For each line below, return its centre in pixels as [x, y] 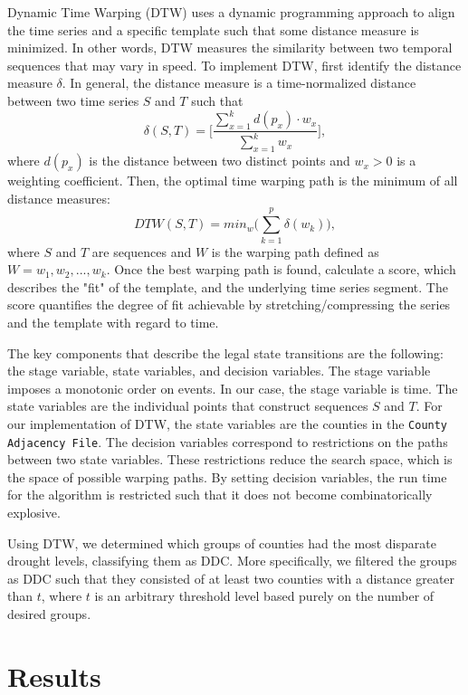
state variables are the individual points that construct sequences [188, 406]
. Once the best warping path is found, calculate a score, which [281, 269]
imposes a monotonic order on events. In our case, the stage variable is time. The [233, 388]
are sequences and [142, 251]
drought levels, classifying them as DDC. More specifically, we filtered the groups [232, 561]
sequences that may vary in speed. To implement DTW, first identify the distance [234, 65]
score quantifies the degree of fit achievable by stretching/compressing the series [229, 305]
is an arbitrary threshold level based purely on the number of [264, 596]
